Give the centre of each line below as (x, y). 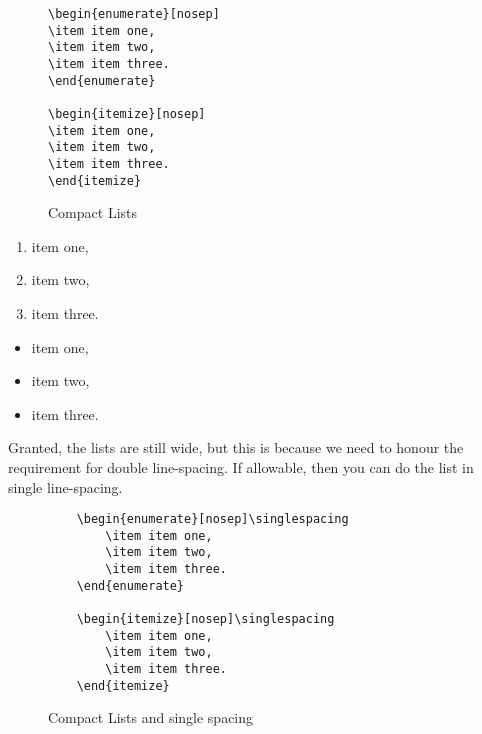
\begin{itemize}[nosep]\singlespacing (205, 619)
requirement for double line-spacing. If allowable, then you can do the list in (241, 466)
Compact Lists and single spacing (151, 717)
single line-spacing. (65, 486)
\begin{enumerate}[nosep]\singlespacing (212, 519)
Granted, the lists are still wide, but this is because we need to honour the (236, 447)
